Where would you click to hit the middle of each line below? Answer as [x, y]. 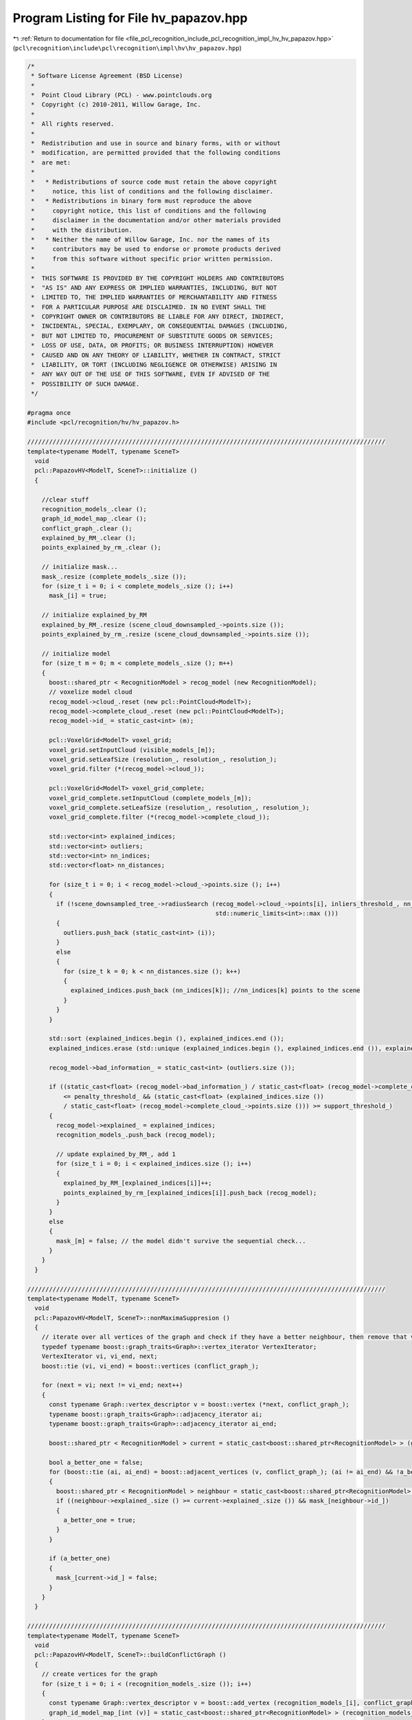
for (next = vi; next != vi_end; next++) [112, 1385]
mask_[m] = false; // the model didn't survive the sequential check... [181, 1241]
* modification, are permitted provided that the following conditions [156, 153]
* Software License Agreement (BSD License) [107, 76]
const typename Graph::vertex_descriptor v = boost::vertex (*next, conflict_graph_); [199, 1405]
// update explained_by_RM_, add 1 [116, 1154]
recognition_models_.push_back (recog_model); [136, 1135]
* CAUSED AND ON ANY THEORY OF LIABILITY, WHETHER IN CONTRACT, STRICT [156, 355]
